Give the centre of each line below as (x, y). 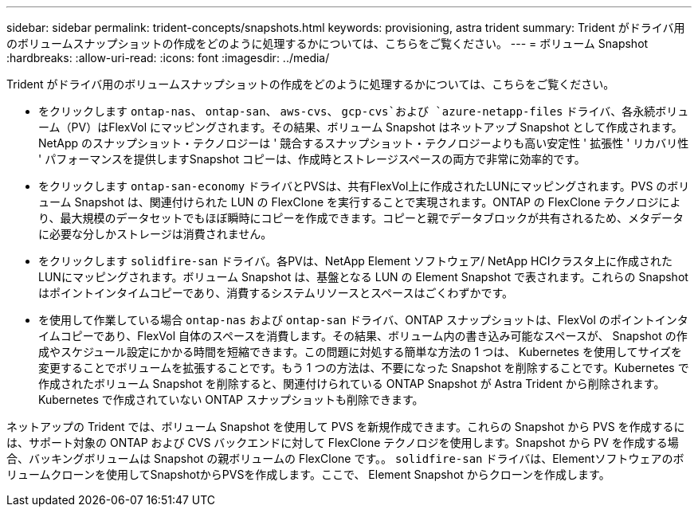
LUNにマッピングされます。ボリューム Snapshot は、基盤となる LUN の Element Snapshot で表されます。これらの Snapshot (363, 277)
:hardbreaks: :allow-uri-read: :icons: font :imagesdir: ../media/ (168, 58)
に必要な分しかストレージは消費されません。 (155, 234)
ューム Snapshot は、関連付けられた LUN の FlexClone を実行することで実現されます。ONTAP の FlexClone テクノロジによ (360, 202)
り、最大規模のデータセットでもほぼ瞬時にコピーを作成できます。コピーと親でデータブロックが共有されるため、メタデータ (361, 218)
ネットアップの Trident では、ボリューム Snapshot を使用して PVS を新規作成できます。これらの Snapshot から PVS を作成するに (346, 427)
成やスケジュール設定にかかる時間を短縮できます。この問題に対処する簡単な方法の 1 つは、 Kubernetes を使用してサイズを (361, 352)
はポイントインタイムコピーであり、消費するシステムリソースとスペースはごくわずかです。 (276, 293)
